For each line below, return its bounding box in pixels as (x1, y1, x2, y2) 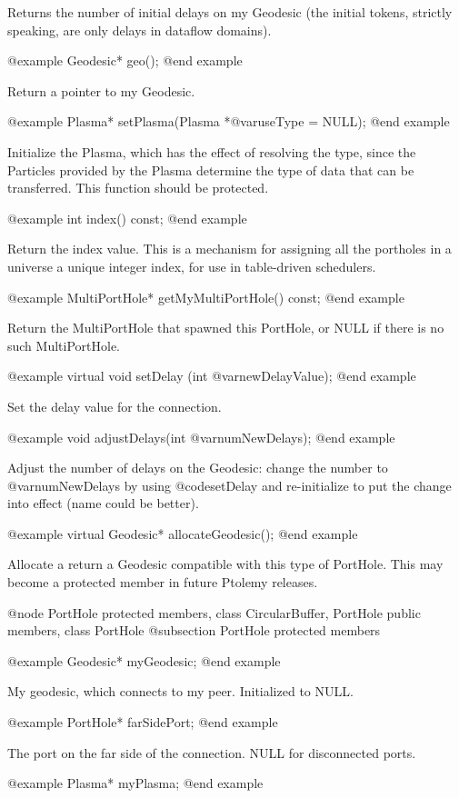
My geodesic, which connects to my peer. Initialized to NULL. (7, 682, 354, 701)
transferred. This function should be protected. (7, 178, 269, 197)
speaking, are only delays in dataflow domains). (7, 20, 272, 39)
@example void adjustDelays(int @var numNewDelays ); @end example (7, 427, 395, 446)
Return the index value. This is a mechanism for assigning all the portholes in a (7, 239, 452, 258)
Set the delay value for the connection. (7, 396, 222, 415)
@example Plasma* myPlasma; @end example (7, 773, 264, 793)
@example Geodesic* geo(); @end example (7, 51, 243, 70)
